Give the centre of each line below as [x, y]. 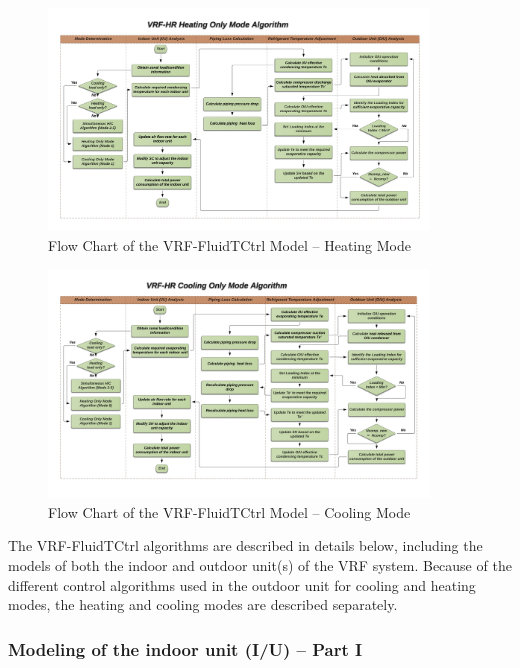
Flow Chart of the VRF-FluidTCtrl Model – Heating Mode [229, 244]
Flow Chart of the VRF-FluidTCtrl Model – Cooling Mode [229, 511]
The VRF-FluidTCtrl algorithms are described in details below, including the [245, 545]
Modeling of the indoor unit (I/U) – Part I [185, 648]
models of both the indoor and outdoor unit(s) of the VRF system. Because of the [260, 564]
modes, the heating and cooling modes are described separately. [203, 604]
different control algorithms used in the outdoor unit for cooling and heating [242, 584]
